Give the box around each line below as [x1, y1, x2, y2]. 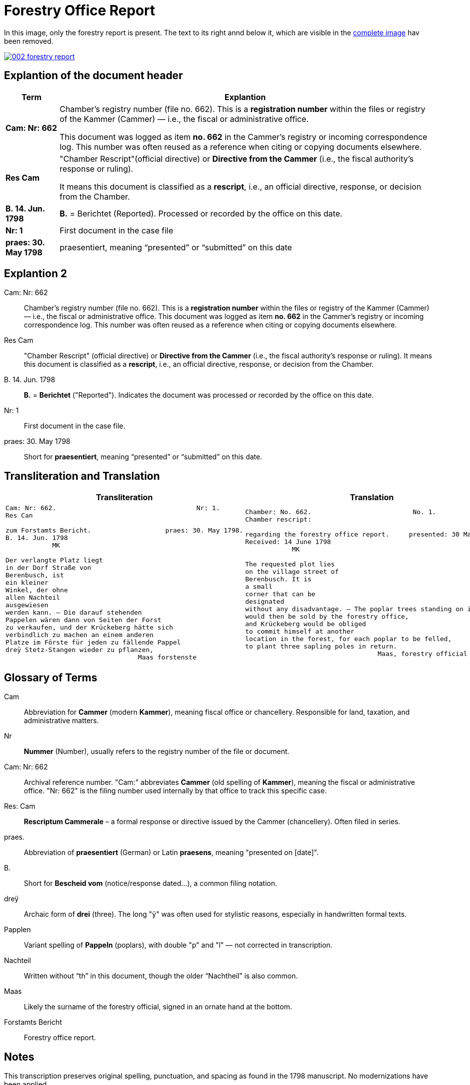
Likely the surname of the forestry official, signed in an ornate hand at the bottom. [24, 1002, 292, 1011]
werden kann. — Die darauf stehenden [5, 609, 142, 617]
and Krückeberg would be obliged [245, 620, 366, 628]
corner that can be [245, 590, 316, 598]
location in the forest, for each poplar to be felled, [245, 635, 452, 643]
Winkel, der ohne [5, 586, 68, 594]
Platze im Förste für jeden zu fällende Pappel [5, 639, 181, 647]
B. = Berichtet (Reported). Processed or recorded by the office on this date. [59, 208, 343, 218]
